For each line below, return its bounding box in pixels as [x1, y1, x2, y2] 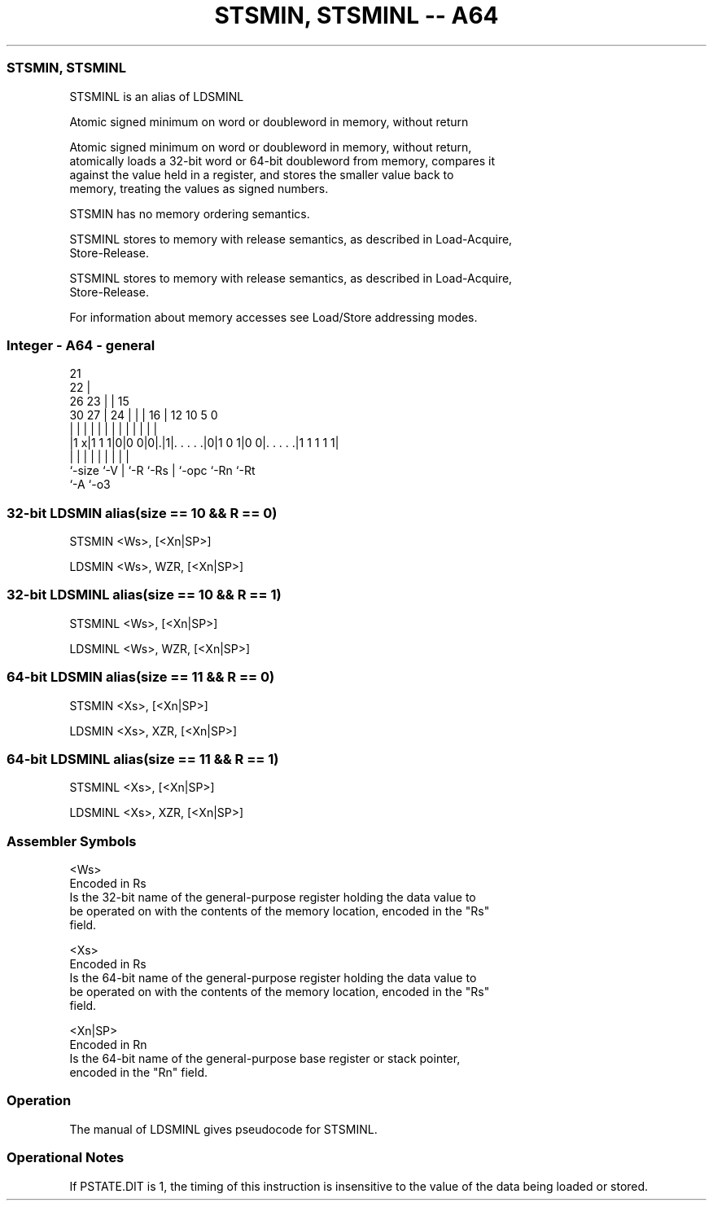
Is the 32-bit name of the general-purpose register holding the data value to [69, 890, 476, 904]
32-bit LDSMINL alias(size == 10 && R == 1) [7, 586, 282, 603]
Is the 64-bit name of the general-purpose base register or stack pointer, [69, 1051, 461, 1065]
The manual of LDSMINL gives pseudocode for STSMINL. [69, 1121, 378, 1136]
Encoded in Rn [69, 1038, 147, 1051]
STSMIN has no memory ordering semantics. [69, 206, 310, 221]
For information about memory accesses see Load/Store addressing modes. [69, 309, 478, 324]
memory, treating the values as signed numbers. [69, 181, 329, 195]
